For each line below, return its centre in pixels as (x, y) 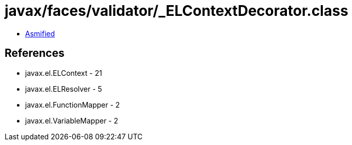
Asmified (40, 33)
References (35, 53)
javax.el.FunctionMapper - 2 (73, 105)
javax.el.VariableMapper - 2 (72, 120)
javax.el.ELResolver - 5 (64, 89)
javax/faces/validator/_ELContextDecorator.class (177, 11)
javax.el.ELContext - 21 (64, 73)
